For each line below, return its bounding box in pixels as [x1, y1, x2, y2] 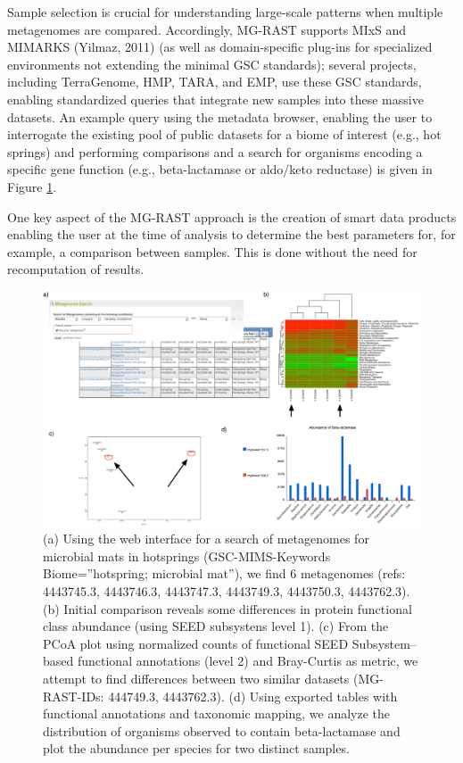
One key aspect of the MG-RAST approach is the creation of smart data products [7, 207, 457, 226]
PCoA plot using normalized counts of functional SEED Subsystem [43, 634, 410, 652]
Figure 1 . [7, 177, 57, 195]
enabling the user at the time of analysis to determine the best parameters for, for [7, 225, 456, 244]
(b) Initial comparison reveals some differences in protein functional [43, 599, 412, 618]
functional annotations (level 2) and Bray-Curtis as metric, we [77, 651, 418, 670]
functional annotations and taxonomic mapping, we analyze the [43, 704, 391, 723]
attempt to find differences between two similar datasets [43, 669, 350, 687]
